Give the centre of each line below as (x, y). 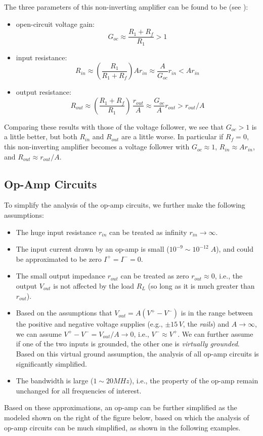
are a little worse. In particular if (172, 136)
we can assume (39, 333)
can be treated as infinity (148, 232)
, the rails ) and (206, 324)
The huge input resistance (56, 232)
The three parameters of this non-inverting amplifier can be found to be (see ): (126, 7)
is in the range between (217, 313)
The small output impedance (61, 276)
